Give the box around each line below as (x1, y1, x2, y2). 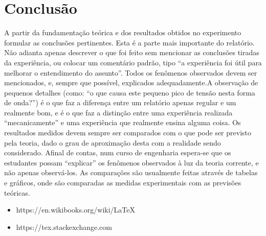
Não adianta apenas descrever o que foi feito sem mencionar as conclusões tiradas (4, 47, 259, 58)
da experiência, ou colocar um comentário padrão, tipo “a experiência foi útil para (4, 57, 262, 67)
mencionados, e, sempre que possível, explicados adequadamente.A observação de (4, 77, 258, 88)
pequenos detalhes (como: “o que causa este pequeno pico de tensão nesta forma (4, 87, 255, 98)
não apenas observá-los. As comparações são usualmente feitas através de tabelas (4, 167, 258, 178)
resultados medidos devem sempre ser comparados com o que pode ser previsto (4, 127, 251, 138)
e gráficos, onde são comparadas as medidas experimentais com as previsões (4, 177, 241, 188)
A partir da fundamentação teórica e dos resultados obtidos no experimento (4, 27, 241, 38)
